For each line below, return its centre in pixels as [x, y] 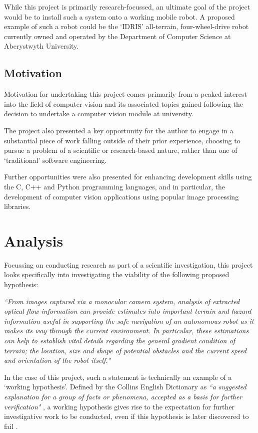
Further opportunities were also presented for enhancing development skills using [128, 177]
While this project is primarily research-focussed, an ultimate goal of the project [127, 7]
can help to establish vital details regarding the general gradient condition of [119, 340]
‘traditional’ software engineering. [55, 160]
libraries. [17, 206]
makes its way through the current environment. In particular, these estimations [126, 331]
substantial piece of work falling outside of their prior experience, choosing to [122, 140]
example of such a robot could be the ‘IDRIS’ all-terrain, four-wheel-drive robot [126, 26]
